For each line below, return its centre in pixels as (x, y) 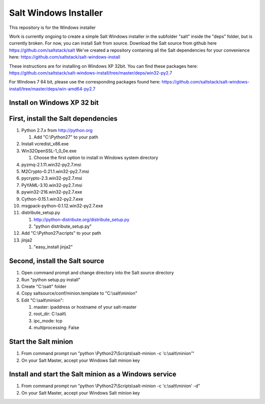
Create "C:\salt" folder (44, 286)
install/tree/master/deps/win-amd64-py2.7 (52, 89)
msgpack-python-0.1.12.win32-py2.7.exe (62, 206)
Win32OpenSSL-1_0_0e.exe (49, 151)
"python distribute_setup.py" (63, 226)
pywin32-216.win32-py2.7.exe (52, 192)
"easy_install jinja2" (53, 247)
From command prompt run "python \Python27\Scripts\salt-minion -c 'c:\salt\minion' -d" (111, 386)
